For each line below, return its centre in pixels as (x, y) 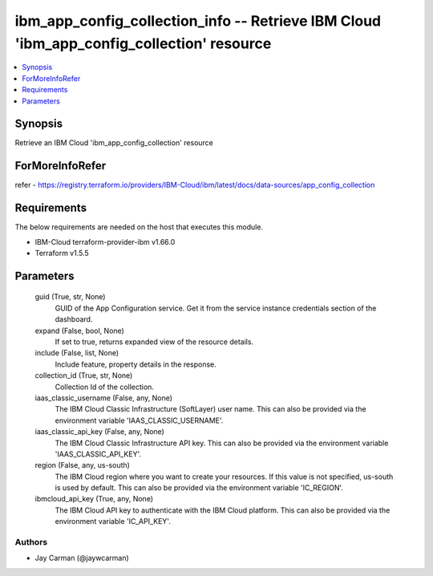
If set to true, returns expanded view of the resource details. (154, 342)
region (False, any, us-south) (82, 465)
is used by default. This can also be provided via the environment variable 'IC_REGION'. (199, 488)
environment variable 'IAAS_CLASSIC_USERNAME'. (139, 420)
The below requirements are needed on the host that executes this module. (139, 227)
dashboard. (74, 319)
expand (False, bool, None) (79, 331)
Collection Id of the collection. (104, 387)
